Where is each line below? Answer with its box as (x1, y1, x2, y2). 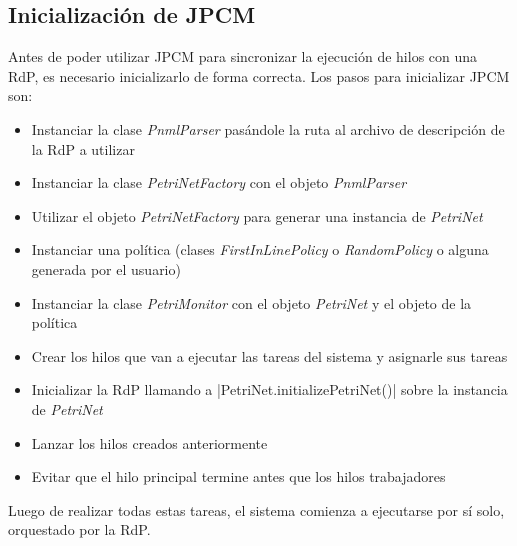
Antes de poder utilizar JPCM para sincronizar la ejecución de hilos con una (8, 46, 478, 67)
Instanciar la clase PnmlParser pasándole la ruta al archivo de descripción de (31, 118, 505, 139)
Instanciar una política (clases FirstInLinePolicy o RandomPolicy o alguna (31, 239, 489, 260)
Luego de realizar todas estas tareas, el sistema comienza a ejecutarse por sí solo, (8, 499, 505, 520)
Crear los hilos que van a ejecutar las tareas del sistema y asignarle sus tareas (31, 345, 508, 366)
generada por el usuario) (31, 258, 181, 279)
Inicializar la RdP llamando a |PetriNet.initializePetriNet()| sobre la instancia (31, 379, 508, 400)
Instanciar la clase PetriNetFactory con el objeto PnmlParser (31, 172, 407, 193)
